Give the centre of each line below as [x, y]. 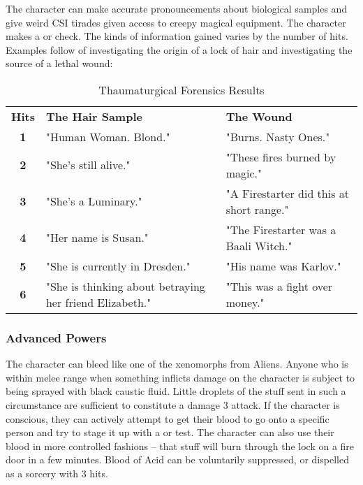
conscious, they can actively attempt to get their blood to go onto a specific [168, 418]
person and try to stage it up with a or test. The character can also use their [170, 432]
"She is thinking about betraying [125, 286]
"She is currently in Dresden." [118, 266]
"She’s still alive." [88, 165]
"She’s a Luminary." [94, 201]
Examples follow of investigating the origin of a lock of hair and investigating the [179, 49]
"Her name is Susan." [97, 238]
